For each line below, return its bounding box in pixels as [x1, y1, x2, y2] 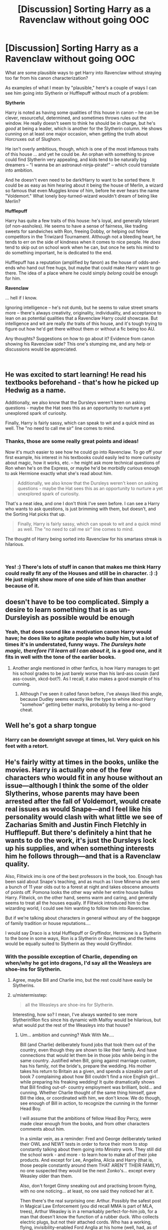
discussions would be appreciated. [5, 346, 77, 352]
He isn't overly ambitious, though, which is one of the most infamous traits [5, 145, 159, 151]
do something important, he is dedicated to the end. [5, 249, 113, 255]
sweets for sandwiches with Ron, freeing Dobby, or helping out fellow [5, 228, 149, 234]
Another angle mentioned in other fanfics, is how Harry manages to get [12, 665, 159, 671]
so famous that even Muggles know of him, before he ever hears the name [5, 187, 159, 194]
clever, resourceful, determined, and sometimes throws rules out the [5, 114, 147, 121]
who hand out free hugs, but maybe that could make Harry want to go [17, 264, 161, 270]
